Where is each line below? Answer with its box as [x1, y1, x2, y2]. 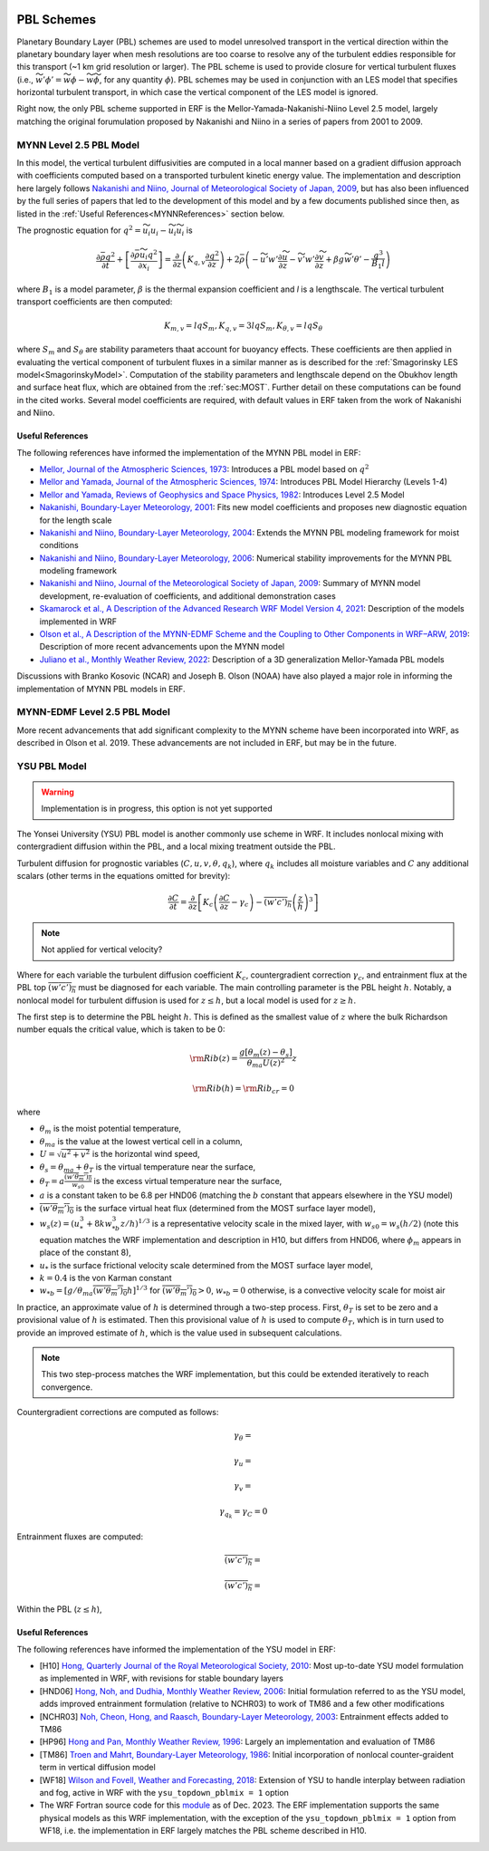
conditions [39, 540, 79, 551]
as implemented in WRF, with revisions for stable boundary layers [39, 1673, 284, 1684]
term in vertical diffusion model [39, 1762, 156, 1773]
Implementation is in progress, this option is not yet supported [41, 803, 273, 815]
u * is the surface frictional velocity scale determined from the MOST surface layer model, [39, 1259, 373, 1273]
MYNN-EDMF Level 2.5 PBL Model [16, 706, 171, 718]
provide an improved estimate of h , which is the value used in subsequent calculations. [16, 1327, 342, 1338]
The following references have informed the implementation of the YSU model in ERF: [16, 1644, 336, 1654]
